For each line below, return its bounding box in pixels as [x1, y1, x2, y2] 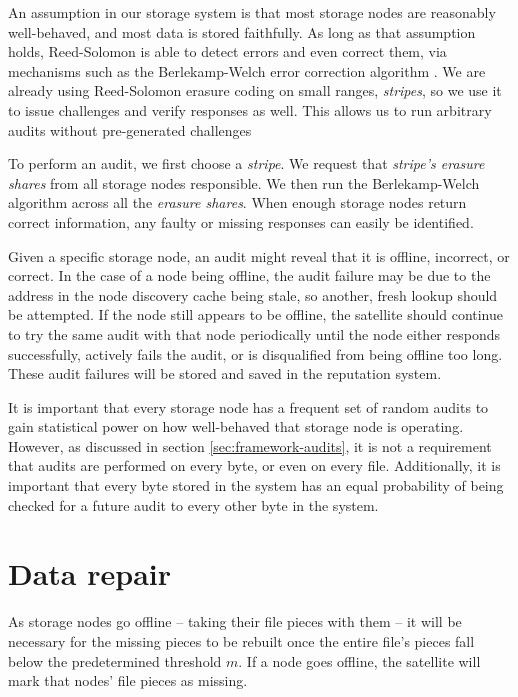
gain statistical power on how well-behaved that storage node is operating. [8, 416, 464, 437]
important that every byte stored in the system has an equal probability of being [8, 475, 504, 496]
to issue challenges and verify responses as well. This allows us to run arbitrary [8, 99, 492, 120]
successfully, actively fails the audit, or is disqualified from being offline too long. [8, 343, 503, 364]
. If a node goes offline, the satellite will [238, 650, 481, 671]
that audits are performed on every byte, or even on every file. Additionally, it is [8, 455, 501, 476]
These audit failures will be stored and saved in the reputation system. [8, 363, 442, 384]
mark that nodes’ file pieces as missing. [8, 670, 248, 691]
